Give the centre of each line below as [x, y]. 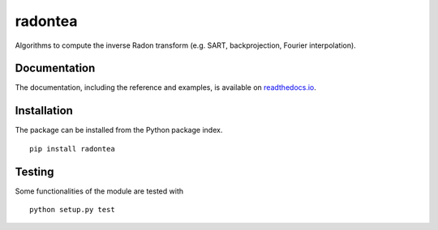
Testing [34, 171]
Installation [44, 111]
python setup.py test [72, 210]
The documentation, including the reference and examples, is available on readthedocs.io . [165, 87]
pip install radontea [72, 149]
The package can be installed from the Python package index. [119, 130]
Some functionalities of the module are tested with [99, 191]
